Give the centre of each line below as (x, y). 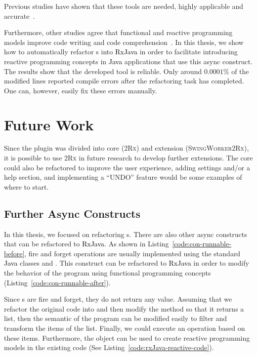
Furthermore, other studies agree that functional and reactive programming (118, 32)
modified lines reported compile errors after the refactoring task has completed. (124, 81)
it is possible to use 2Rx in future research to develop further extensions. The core (128, 158)
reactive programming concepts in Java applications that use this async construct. (128, 61)
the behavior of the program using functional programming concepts (107, 273)
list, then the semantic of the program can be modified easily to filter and (116, 318)
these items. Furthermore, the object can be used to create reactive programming (127, 337)
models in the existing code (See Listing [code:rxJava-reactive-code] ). (109, 347)
